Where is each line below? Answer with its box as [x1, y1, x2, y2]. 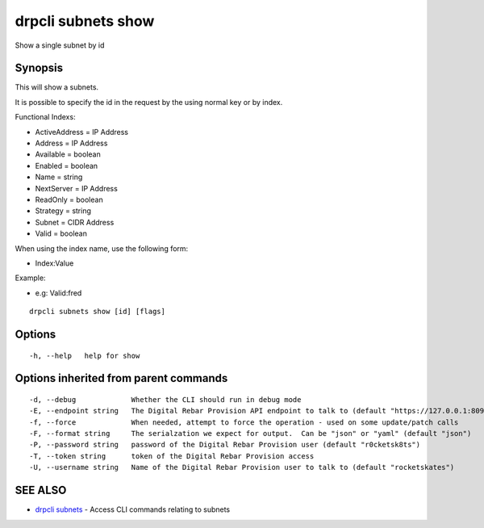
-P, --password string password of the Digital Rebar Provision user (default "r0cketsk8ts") [29, 440, 421, 450]
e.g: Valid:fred [35, 287, 82, 298]
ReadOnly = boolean [35, 195, 104, 204]
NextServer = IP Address [35, 183, 119, 193]
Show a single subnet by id [15, 40, 105, 50]
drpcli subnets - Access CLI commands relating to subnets [35, 505, 230, 514]
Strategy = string [35, 206, 92, 216]
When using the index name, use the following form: [15, 243, 189, 254]
